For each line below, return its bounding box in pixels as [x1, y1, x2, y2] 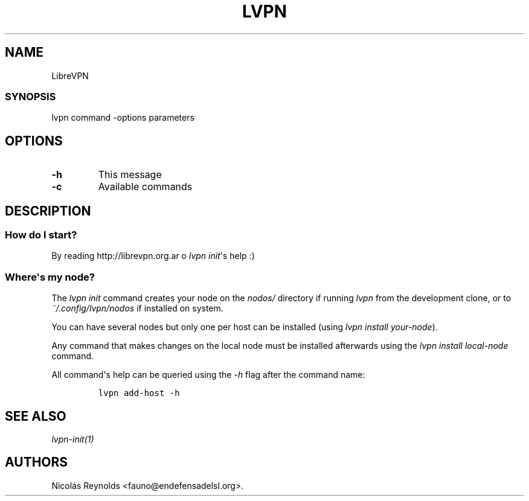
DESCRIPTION [5, 203, 91, 219]
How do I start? [5, 229, 77, 241]
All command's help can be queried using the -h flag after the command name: [51, 369, 365, 380]
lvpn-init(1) [51, 434, 94, 444]
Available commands [98, 180, 193, 193]
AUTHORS [5, 455, 68, 470]
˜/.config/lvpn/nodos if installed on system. [51, 303, 223, 314]
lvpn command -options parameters [51, 112, 194, 123]
